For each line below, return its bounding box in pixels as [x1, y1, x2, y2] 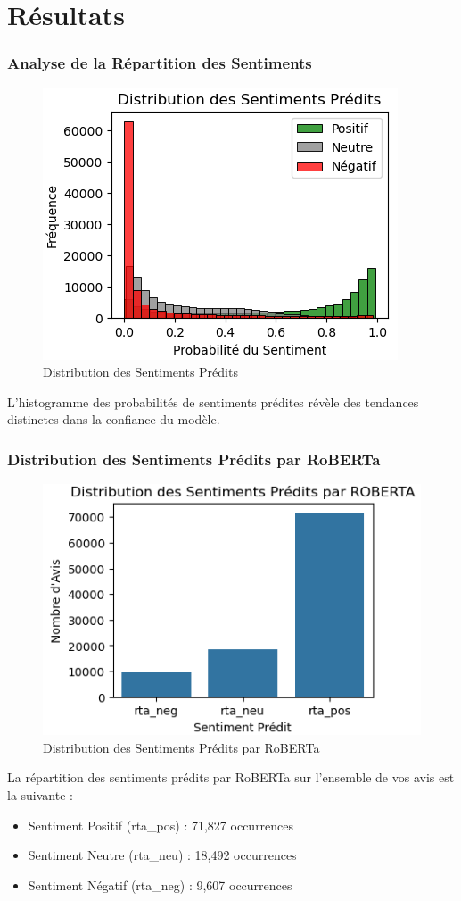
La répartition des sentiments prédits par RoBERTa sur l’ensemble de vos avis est [7, 768, 455, 787]
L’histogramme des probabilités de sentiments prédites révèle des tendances [7, 392, 419, 411]
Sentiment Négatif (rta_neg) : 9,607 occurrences [28, 875, 292, 894]
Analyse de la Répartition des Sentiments [7, 52, 312, 74]
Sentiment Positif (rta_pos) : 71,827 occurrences [28, 815, 294, 834]
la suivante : [7, 786, 73, 805]
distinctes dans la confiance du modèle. [7, 410, 220, 429]
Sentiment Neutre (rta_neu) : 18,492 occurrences [28, 846, 297, 864]
